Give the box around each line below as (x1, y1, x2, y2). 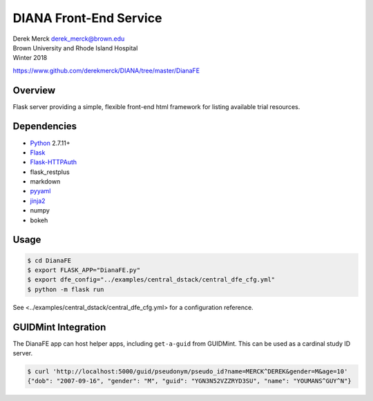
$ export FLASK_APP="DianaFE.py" (27, 266, 141, 274)
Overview (12, 84, 56, 96)
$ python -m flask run (27, 285, 104, 293)
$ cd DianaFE (27, 256, 72, 264)
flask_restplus (30, 168, 70, 176)
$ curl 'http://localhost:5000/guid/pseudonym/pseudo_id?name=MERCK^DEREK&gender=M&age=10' (27, 368, 348, 375)
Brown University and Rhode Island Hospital (12, 43, 138, 52)
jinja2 (30, 197, 46, 205)
